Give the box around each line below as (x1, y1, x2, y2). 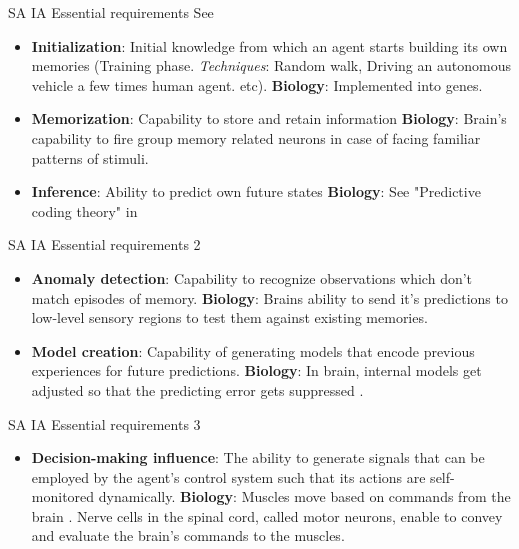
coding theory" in (31, 200, 138, 221)
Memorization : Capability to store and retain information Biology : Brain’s (31, 108, 507, 129)
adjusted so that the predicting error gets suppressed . (31, 379, 364, 400)
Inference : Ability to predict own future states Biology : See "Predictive (31, 181, 481, 202)
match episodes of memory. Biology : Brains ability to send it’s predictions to (31, 287, 508, 308)
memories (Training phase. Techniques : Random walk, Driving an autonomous (31, 55, 511, 76)
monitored (31, 486, 95, 507)
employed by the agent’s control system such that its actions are (31, 466, 426, 487)
